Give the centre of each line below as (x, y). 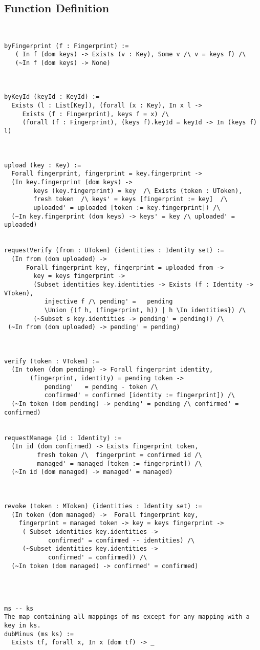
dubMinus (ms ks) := (39, 634)
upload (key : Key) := (43, 165)
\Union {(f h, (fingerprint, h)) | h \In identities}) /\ (145, 310)
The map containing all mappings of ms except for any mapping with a (127, 617)
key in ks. (23, 626)
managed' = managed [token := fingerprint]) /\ (120, 463)
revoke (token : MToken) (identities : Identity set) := (103, 506)
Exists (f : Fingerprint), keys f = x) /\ (96, 114)
